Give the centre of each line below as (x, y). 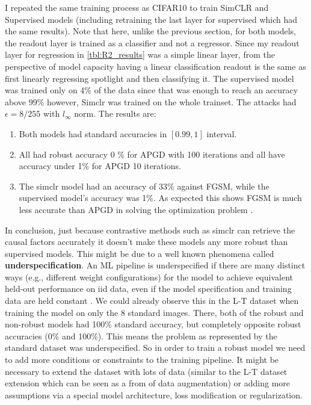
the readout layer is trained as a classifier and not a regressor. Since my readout (152, 42)
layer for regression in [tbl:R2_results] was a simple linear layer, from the (140, 54)
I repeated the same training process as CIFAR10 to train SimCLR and (137, 7)
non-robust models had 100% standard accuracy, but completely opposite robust (153, 324)
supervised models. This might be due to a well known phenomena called (140, 253)
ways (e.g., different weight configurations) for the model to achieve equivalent (149, 277)
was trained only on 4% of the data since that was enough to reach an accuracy (152, 90)
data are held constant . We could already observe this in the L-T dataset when (152, 301)
